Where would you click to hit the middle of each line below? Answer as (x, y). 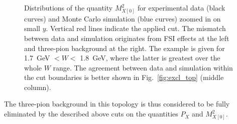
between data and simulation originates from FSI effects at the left (127, 38)
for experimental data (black (182, 7)
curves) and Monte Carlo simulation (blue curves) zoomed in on (123, 18)
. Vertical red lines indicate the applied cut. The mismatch (136, 28)
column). (38, 87)
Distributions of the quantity (69, 7)
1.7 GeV (37, 58)
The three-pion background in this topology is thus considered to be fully (117, 104)
